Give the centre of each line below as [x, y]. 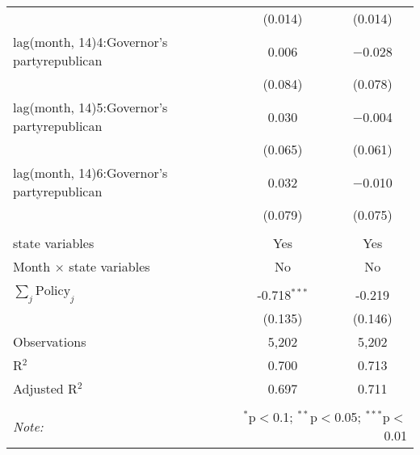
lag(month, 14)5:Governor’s [90, 107]
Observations [50, 341]
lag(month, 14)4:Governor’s [90, 42]
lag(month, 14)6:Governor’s [90, 173]
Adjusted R [45, 388]
